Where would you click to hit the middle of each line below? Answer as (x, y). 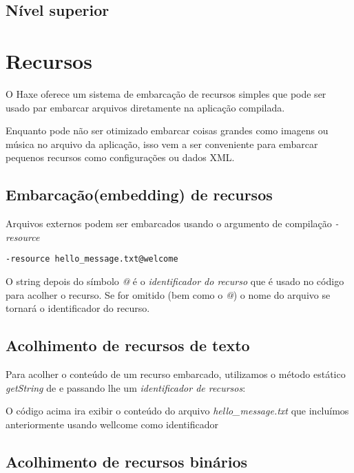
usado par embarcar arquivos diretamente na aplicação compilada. (145, 107)
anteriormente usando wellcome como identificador (112, 424)
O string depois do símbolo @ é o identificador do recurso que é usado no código (175, 281)
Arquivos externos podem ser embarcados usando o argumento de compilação (169, 223)
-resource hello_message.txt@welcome (92, 259)
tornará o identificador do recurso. (78, 308)
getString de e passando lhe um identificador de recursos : (126, 387)
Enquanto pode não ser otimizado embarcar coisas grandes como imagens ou (167, 130)
